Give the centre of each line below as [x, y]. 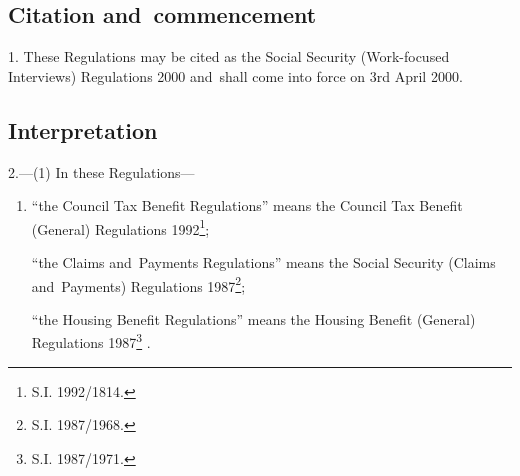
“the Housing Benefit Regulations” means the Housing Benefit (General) [253, 318]
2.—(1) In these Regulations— [101, 171]
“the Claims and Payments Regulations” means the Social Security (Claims [263, 262]
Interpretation [83, 129]
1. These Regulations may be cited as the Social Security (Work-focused [229, 56]
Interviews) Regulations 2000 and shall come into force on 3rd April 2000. [235, 75]
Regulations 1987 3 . [91, 341]
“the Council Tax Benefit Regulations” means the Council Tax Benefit [247, 205]
